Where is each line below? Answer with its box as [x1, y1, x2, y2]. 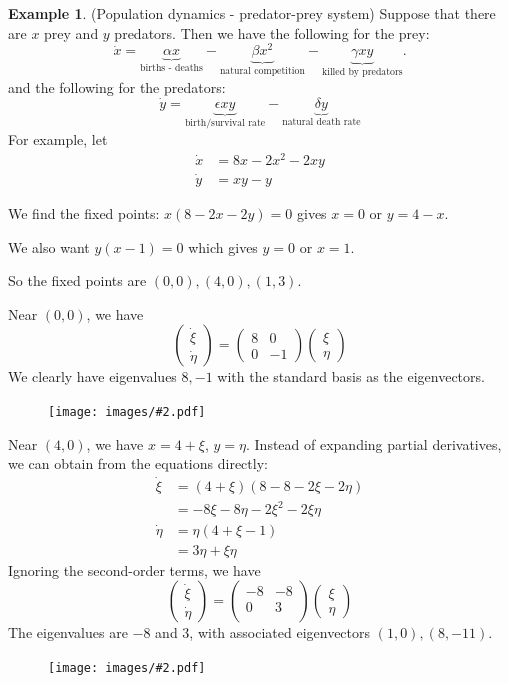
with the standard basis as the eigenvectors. [217, 366, 485, 387]
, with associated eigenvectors [189, 622, 371, 643]
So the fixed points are [8, 270, 147, 291]
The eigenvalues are [8, 622, 128, 643]
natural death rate [282, 117, 361, 128]
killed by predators [322, 67, 403, 78]
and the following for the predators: [8, 76, 226, 97]
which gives [188, 236, 258, 257]
